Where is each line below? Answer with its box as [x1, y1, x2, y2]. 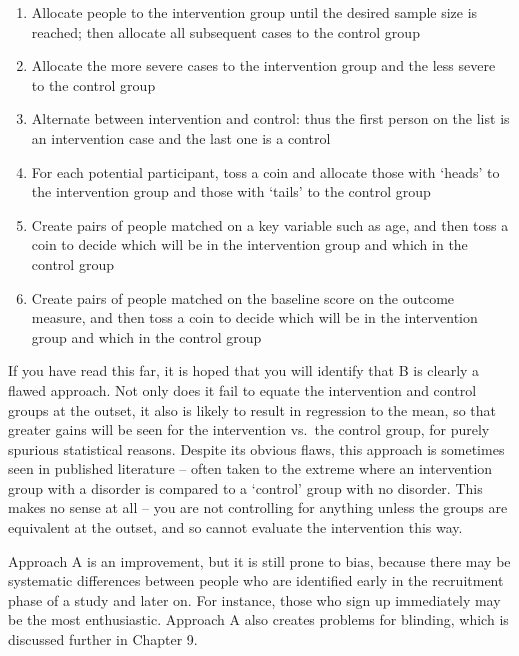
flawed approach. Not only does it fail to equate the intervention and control [8, 379, 477, 400]
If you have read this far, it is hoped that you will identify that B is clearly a [8, 360, 480, 381]
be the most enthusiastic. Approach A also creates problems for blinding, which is [8, 609, 509, 630]
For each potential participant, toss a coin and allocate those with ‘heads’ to [31, 161, 500, 182]
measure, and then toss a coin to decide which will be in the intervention [31, 307, 478, 328]
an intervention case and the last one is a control [31, 127, 331, 148]
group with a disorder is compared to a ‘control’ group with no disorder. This [8, 477, 483, 498]
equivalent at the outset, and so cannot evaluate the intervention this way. [8, 517, 463, 538]
